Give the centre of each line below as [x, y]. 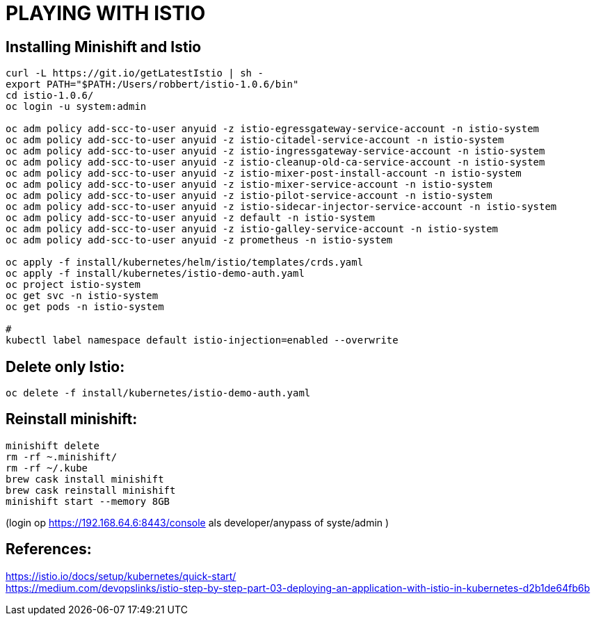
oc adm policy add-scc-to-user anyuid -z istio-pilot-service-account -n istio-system [249, 196]
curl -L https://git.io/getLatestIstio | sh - [135, 73]
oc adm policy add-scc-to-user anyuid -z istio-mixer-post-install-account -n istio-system [264, 174]
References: [49, 549]
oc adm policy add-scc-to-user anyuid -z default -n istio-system [191, 218]
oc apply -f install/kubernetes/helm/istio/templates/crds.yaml [185, 263]
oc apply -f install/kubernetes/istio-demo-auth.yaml [155, 274]
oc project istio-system [73, 285]
